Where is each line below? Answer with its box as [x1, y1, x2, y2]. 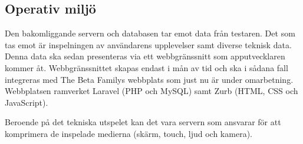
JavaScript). [5, 96, 48, 108]
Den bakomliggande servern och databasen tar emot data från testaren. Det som [5, 27, 295, 39]
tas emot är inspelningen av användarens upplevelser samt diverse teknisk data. [5, 38, 292, 51]
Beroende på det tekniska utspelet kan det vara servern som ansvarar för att [5, 116, 281, 128]
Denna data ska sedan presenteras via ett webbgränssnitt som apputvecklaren [5, 50, 285, 62]
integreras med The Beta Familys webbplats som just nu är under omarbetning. [5, 73, 294, 85]
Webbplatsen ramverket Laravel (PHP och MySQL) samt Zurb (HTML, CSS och [5, 85, 298, 97]
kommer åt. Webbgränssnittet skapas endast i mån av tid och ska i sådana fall [5, 61, 288, 73]
